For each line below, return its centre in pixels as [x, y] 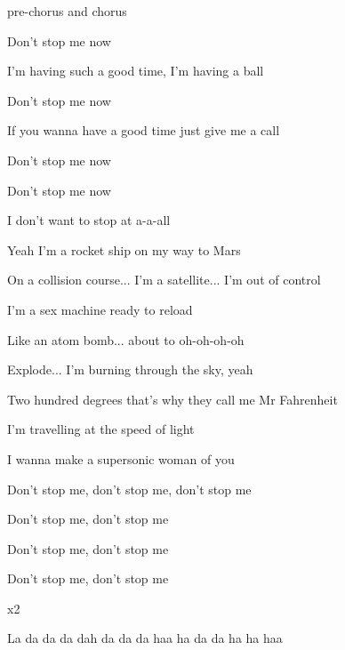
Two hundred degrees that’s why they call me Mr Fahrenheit [172, 399]
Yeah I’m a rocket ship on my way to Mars [124, 249]
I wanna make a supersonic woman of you [121, 458]
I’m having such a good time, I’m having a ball [136, 71]
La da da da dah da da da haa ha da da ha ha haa [145, 638]
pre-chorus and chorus [67, 11]
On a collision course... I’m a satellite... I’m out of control [164, 280]
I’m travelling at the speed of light [101, 429]
